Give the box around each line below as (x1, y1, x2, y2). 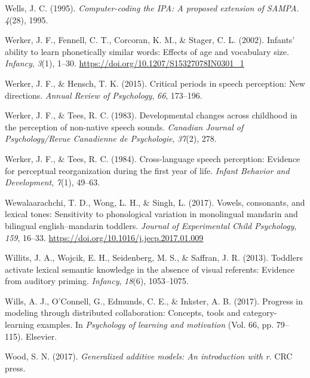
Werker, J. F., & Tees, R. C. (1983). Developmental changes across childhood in (5, 109, 297, 121)
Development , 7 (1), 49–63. (5, 176, 100, 188)
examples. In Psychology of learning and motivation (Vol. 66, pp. (36, 318, 274, 331)
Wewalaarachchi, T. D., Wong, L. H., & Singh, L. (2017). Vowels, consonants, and (5, 196, 305, 208)
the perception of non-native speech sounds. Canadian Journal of (5, 120, 244, 133)
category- (243, 306, 277, 319)
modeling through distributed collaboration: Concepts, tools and (5, 306, 241, 319)
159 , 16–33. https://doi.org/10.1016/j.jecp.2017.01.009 (5, 231, 204, 243)
